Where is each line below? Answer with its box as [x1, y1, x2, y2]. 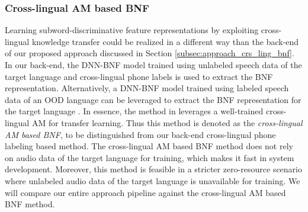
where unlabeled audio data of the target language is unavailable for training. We [5, 174, 300, 187]
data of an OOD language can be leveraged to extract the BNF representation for [5, 93, 301, 105]
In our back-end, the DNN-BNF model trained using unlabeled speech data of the [5, 59, 302, 70]
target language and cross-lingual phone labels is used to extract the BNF [5, 70, 273, 82]
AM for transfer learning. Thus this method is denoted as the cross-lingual [31, 116, 303, 129]
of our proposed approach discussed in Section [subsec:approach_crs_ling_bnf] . [5, 47, 294, 59]
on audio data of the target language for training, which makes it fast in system [5, 151, 294, 163]
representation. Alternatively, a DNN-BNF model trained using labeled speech [5, 82, 289, 94]
